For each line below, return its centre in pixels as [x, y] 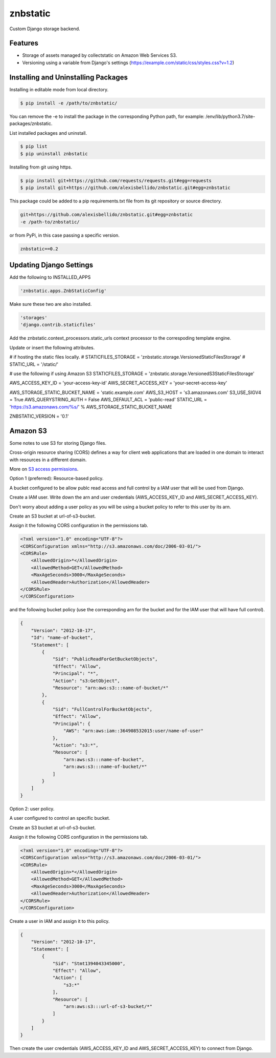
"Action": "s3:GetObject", [86, 681]
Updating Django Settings [51, 265]
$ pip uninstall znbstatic [54, 153]
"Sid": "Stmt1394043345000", [89, 963]
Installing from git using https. [41, 167]
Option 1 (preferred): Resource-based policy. [56, 479]
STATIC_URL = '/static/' [34, 364]
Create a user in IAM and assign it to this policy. [60, 921]
